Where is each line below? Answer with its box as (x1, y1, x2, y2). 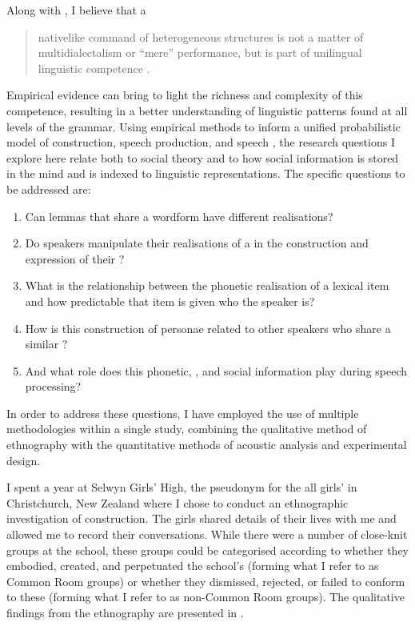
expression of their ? (25, 250, 125, 267)
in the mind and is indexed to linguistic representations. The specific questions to (6, 165, 405, 182)
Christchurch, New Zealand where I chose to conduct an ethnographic (6, 494, 349, 511)
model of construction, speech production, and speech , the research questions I (6, 134, 395, 150)
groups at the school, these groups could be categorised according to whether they (6, 541, 409, 558)
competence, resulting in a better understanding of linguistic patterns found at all (6, 102, 408, 118)
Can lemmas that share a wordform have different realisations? (25, 207, 333, 224)
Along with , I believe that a (6, 2, 146, 18)
